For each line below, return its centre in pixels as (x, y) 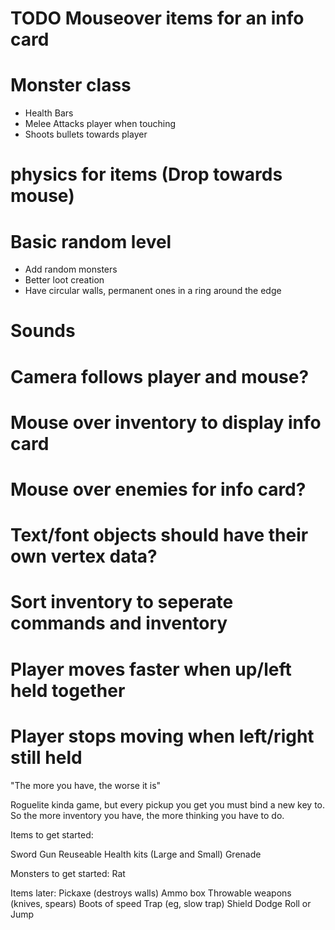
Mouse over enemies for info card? (158, 489)
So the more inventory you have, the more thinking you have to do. (147, 815)
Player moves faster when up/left (151, 669)
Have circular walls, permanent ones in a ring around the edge (153, 291)
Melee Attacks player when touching (100, 124)
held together (68, 690)
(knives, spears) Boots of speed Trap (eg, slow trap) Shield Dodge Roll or (161, 903)
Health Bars (49, 113)
